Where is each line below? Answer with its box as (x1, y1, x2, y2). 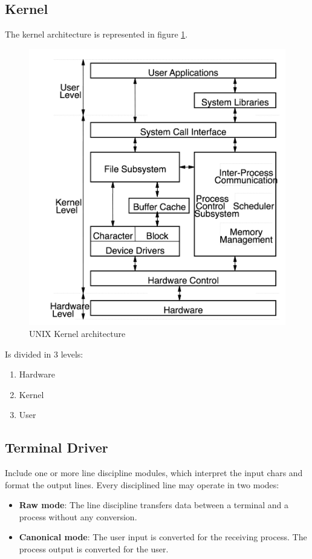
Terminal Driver (5, 438, 108, 457)
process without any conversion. (19, 510, 137, 523)
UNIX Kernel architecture (29, 327, 126, 339)
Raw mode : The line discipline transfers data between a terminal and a (19, 499, 289, 511)
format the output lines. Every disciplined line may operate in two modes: (5, 478, 279, 491)
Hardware (19, 368, 55, 381)
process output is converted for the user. (19, 543, 169, 555)
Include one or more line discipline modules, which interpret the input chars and (5, 466, 303, 479)
